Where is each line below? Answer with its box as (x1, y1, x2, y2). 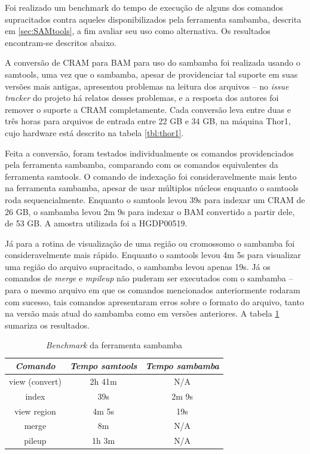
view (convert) (9, 375, 62, 387)
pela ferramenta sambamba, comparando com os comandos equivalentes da (5, 158, 278, 171)
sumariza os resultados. (5, 318, 90, 331)
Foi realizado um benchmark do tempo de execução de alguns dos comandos (5, 1, 283, 13)
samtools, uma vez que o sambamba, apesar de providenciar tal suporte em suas (5, 68, 298, 80)
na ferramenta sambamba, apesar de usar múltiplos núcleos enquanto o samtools (5, 182, 299, 194)
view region (14, 404, 56, 417)
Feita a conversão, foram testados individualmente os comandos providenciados (5, 146, 294, 159)
